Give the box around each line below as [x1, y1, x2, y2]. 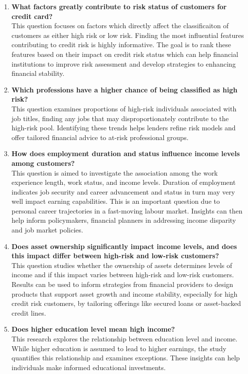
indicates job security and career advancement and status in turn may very [11, 186, 235, 196]
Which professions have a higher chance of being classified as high [11, 84, 238, 94]
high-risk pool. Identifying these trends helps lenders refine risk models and [11, 123, 236, 133]
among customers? [11, 158, 75, 168]
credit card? [11, 11, 53, 21]
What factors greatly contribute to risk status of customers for [11, 1, 227, 11]
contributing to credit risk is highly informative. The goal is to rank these [11, 39, 231, 50]
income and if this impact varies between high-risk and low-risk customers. [11, 269, 234, 280]
